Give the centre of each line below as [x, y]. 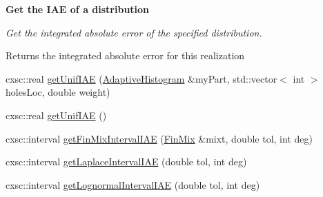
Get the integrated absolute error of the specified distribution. [134, 32]
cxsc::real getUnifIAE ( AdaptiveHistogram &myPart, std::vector [141, 78]
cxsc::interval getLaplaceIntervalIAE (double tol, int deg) [126, 162]
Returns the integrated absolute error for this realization [125, 55]
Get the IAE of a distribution [78, 9]
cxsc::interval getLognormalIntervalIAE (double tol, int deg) [133, 184]
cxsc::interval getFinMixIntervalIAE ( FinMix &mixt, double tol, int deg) [159, 138]
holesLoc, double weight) [58, 92]
